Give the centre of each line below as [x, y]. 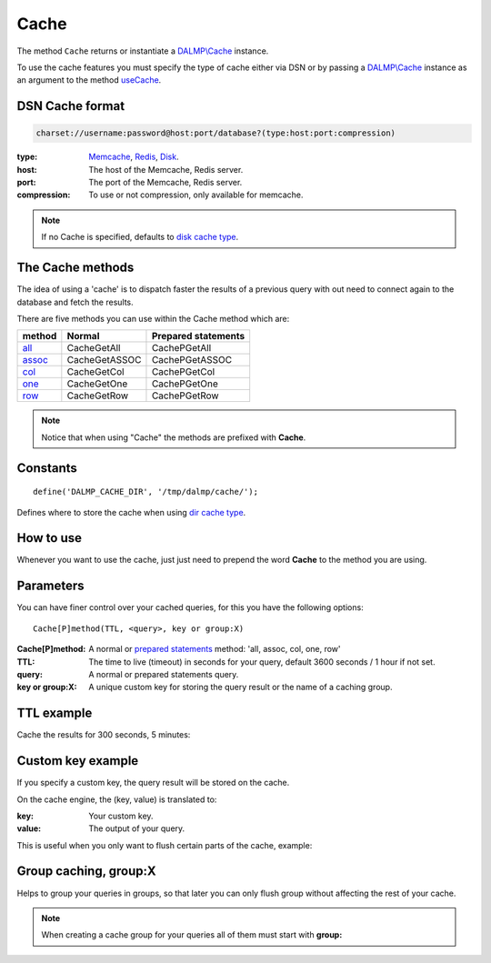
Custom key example [78, 761]
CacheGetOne [97, 384]
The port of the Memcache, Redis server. [165, 183]
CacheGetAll [94, 348]
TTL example [55, 713]
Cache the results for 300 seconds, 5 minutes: [104, 735]
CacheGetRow [98, 396]
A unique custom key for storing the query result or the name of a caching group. [240, 687]
